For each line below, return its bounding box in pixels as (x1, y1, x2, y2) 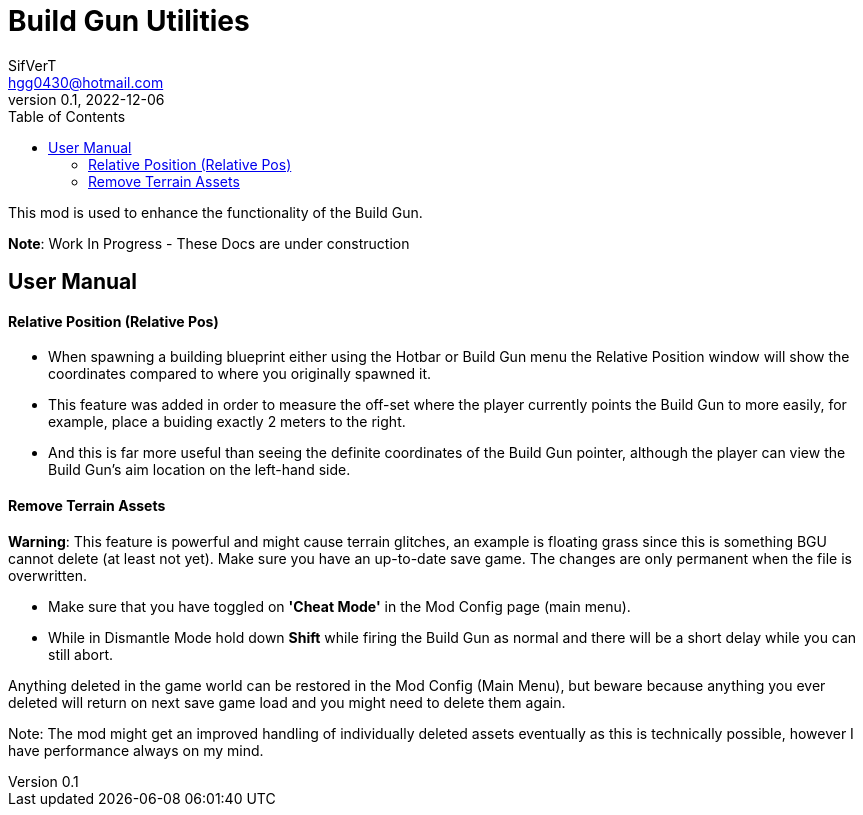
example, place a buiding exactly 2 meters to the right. (48, 413, 406, 431)
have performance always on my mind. (8, 741, 264, 759)
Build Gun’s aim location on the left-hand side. (48, 461, 351, 479)
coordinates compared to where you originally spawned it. (48, 365, 432, 383)
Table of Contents (8, 107, 126, 125)
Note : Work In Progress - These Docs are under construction (8, 234, 410, 252)
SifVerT (8, 56, 57, 74)
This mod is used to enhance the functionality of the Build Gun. (8, 203, 423, 221)
